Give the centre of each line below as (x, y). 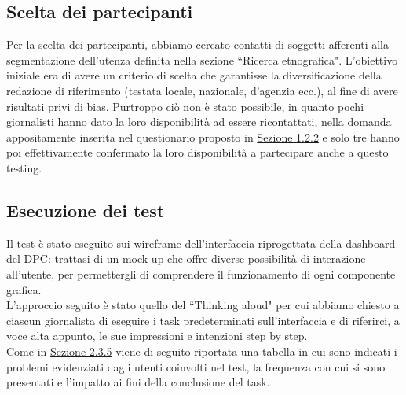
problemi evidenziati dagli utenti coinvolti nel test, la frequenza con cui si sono (196, 366)
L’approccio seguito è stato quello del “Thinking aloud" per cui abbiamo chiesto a (203, 305)
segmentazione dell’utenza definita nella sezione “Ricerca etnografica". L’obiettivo (202, 59)
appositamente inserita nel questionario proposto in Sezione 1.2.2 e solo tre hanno (203, 137)
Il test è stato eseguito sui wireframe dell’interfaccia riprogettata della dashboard (201, 243)
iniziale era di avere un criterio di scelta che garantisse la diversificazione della (194, 75)
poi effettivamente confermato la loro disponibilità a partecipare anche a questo (198, 152)
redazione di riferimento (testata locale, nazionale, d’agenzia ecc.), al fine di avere (202, 90)
